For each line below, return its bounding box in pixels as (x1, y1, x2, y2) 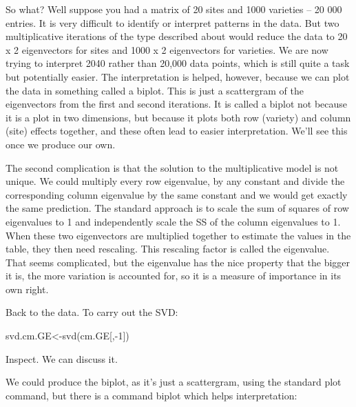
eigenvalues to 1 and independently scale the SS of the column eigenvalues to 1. (6, 214, 341, 228)
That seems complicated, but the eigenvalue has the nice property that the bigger (6, 255, 350, 269)
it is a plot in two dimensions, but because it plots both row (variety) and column (6, 110, 351, 124)
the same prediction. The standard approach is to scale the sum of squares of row (6, 201, 349, 215)
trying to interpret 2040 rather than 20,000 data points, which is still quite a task (6, 56, 350, 70)
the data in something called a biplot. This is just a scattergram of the (6, 83, 304, 97)
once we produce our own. (6, 137, 116, 151)
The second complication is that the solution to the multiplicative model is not (6, 160, 339, 175)
